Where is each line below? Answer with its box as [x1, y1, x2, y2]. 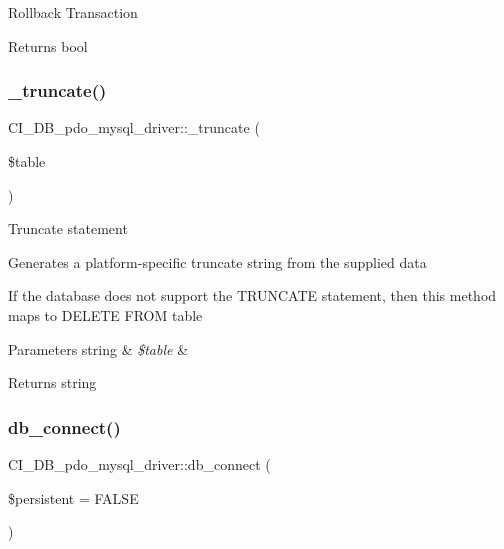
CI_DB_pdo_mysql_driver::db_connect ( [8, 453, 271, 474]
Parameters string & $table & [8, 338, 189, 359]
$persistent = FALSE [8, 487, 139, 508]
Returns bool [8, 35, 88, 56]
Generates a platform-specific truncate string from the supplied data [8, 251, 427, 272]
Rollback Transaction [8, 2, 138, 22]
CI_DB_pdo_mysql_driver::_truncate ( [8, 117, 260, 138]
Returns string [8, 372, 97, 393]
